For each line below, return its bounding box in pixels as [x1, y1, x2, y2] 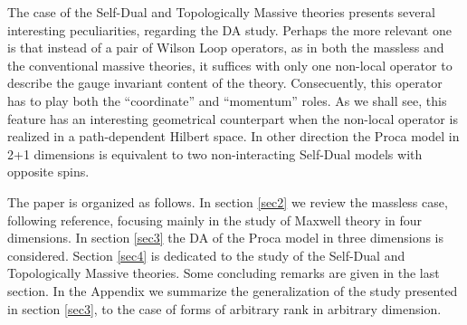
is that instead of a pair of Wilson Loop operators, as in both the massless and [7, 38, 444, 57]
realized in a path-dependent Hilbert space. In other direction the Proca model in [7, 127, 460, 146]
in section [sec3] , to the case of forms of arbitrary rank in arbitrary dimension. [7, 299, 442, 318]
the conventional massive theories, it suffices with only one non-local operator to [7, 55, 453, 74]
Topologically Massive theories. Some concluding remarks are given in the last [7, 263, 440, 282]
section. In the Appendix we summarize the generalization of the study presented [7, 281, 458, 300]
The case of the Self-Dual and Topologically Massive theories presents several [7, 3, 435, 21]
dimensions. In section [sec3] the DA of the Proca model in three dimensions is [7, 228, 444, 247]
